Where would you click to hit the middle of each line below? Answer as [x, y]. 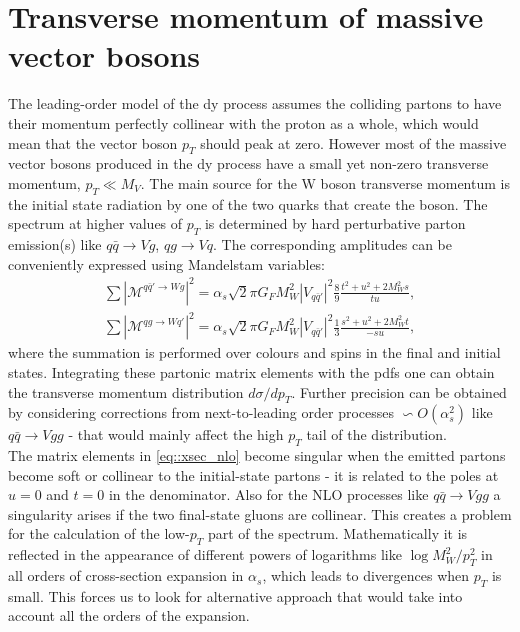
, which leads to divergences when [366, 575]
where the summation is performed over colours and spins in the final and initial [254, 352]
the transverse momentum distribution [126, 391]
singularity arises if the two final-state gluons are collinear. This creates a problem [260, 513]
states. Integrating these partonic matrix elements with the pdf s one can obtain [251, 371]
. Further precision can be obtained [399, 391]
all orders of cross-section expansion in [126, 575]
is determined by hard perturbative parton [335, 223]
